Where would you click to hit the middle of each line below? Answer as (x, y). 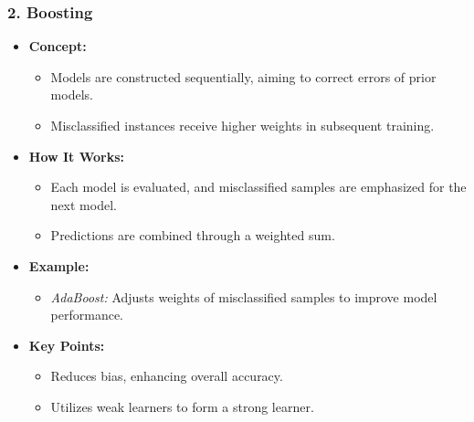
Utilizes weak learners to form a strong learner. (182, 406)
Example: (59, 265)
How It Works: (77, 156)
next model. (84, 204)
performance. (87, 315)
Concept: (58, 46)
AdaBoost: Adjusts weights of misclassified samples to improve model (244, 296)
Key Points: (67, 345)
